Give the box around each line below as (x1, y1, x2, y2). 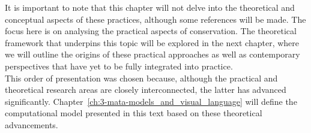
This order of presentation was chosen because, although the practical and (5, 71, 278, 84)
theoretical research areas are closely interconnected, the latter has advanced (5, 83, 286, 96)
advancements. (5, 118, 58, 131)
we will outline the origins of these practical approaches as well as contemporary (5, 48, 300, 61)
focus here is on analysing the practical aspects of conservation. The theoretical (5, 25, 297, 37)
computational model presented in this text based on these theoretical (5, 107, 262, 119)
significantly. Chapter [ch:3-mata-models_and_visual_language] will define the (5, 95, 297, 107)
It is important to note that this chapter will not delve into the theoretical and (5, 1, 295, 13)
